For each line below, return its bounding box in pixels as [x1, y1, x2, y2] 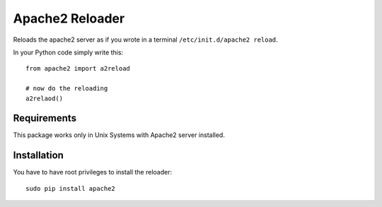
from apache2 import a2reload [25, 64, 131, 73]
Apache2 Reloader [13, 11, 125, 26]
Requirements [13, 112, 77, 124]
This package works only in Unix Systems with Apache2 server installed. [13, 131, 226, 139]
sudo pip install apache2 [25, 184, 116, 192]
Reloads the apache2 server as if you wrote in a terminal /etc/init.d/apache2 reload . [13, 35, 279, 44]
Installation [13, 149, 64, 162]
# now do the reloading [25, 85, 108, 93]
